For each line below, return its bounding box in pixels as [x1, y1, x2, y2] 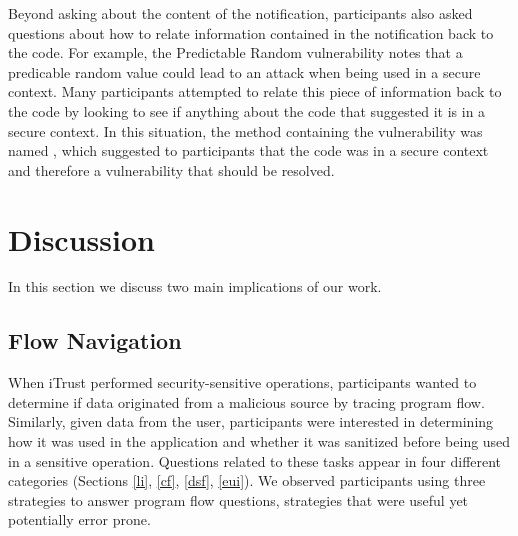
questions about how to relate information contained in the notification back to [8, 22, 494, 43]
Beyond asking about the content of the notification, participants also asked [8, 3, 473, 23]
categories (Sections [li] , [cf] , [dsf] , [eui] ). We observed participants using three [8, 470, 486, 491]
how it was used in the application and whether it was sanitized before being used [8, 431, 511, 452]
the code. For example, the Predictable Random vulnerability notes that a [8, 42, 463, 63]
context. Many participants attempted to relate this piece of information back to [8, 81, 502, 102]
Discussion [8, 218, 155, 259]
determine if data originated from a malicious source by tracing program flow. [8, 391, 485, 412]
